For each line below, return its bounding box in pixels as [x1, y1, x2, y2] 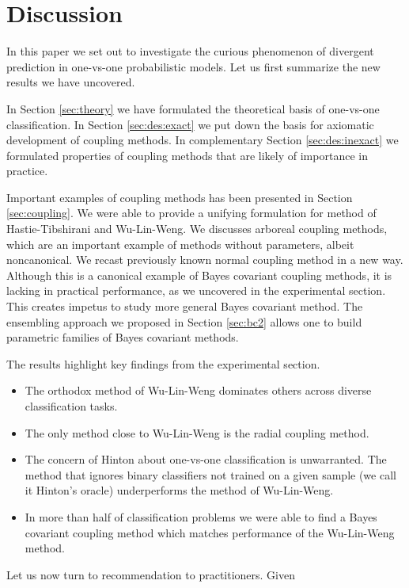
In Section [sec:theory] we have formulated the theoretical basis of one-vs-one [6, 100, 380, 116]
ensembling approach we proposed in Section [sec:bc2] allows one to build [6, 313, 362, 330]
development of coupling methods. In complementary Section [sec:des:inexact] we [6, 132, 399, 148]
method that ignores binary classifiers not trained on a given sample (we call [25, 466, 396, 483]
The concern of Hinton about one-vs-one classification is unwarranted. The [25, 451, 387, 468]
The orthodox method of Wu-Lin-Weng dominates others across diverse [25, 382, 372, 399]
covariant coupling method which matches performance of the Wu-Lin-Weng [25, 524, 395, 540]
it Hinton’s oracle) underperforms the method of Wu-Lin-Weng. [25, 482, 334, 498]
